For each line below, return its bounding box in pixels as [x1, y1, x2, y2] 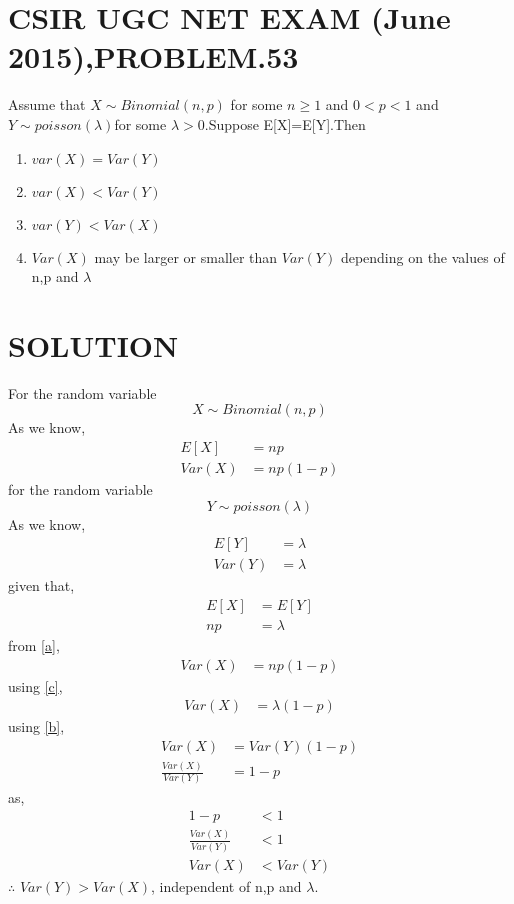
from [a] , [8, 634, 60, 655]
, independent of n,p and [151, 875, 302, 896]
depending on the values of [340, 246, 505, 267]
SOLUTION [8, 324, 179, 365]
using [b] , [8, 716, 65, 737]
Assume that [8, 94, 86, 115]
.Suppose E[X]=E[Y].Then [204, 113, 366, 134]
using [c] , [8, 675, 63, 696]
